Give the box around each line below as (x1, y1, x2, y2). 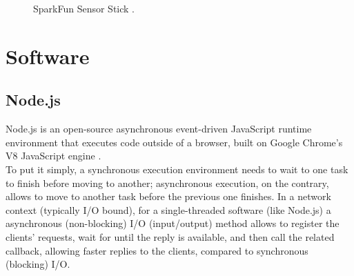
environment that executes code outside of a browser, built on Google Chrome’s (6, 135, 343, 149)
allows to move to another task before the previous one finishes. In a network (6, 189, 331, 204)
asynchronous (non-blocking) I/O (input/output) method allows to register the (6, 216, 340, 230)
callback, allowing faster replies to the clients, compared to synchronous (6, 243, 308, 257)
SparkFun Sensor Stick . (33, 1, 135, 15)
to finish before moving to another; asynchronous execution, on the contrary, (6, 175, 329, 190)
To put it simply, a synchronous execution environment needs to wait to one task (6, 161, 348, 176)
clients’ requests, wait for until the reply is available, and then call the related (6, 229, 335, 244)
